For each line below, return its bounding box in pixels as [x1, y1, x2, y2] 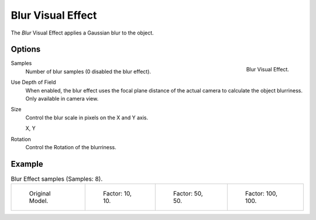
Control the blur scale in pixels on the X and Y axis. [25, 114, 149, 121]
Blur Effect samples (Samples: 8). [11, 175, 103, 183]
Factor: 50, [173, 190, 203, 198]
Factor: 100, [245, 190, 278, 198]
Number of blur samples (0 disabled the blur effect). [25, 68, 152, 75]
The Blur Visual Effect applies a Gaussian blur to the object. [11, 29, 154, 36]
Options [11, 44, 41, 54]
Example [11, 159, 43, 169]
